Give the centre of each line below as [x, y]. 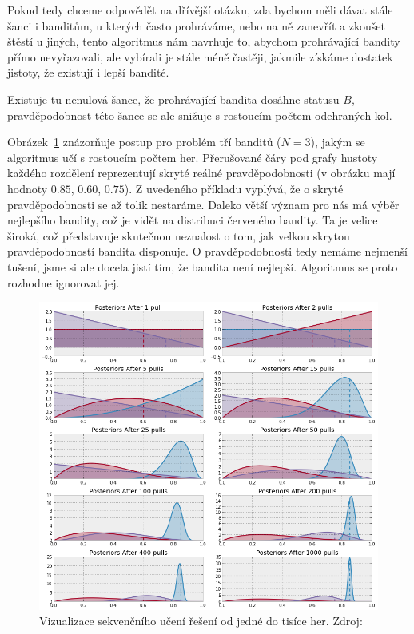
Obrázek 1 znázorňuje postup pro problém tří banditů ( [144, 142]
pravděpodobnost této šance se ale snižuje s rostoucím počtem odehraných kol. [200, 115]
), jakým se [338, 142]
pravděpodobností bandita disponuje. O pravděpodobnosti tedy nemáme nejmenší [207, 251]
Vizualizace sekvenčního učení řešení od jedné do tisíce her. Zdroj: [201, 621]
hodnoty [28, 188]
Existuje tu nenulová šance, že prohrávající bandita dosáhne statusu [173, 99]
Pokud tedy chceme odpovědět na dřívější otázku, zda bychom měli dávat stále [200, 10]
